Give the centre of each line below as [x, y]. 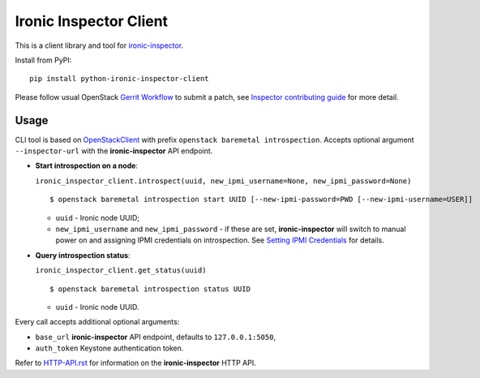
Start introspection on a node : [86, 165]
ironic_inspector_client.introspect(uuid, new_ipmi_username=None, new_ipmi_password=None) [223, 181]
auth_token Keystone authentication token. [109, 348]
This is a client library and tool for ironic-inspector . [99, 45]
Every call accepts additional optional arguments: [97, 322]
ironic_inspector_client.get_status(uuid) [121, 271]
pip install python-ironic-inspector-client [120, 79]
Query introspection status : [83, 255]
